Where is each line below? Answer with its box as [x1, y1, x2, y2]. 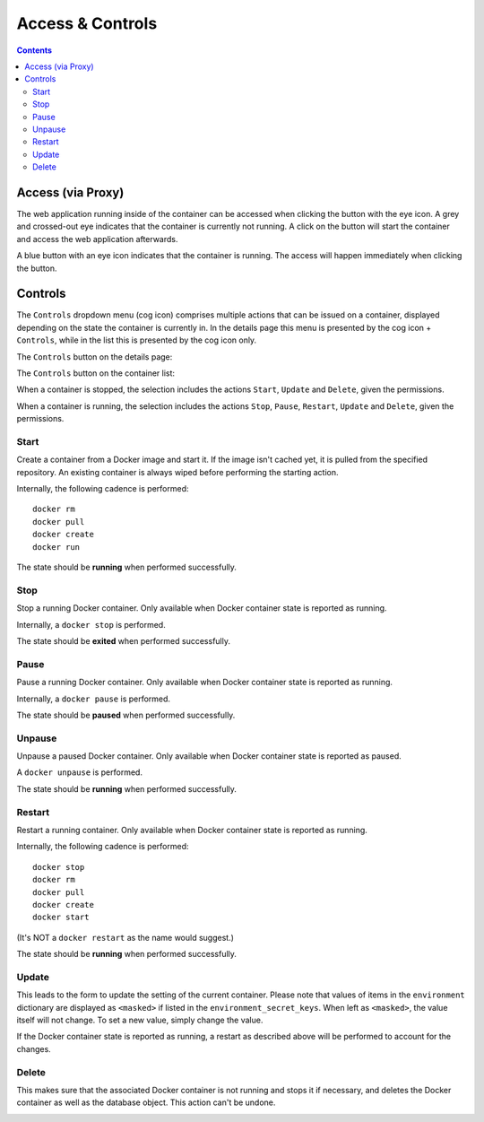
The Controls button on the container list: [16, 368, 175, 378]
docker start [32, 912, 90, 923]
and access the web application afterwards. [16, 233, 178, 244]
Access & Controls [16, 13, 158, 33]
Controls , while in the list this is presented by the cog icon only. [16, 335, 257, 345]
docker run [32, 542, 81, 552]
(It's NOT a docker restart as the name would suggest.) [16, 932, 235, 943]
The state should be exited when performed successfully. [16, 635, 230, 646]
